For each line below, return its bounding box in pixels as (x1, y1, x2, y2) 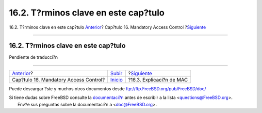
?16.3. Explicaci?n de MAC (128, 76, 188, 83)
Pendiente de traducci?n (9, 54, 58, 60)
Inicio (110, 76, 123, 83)
